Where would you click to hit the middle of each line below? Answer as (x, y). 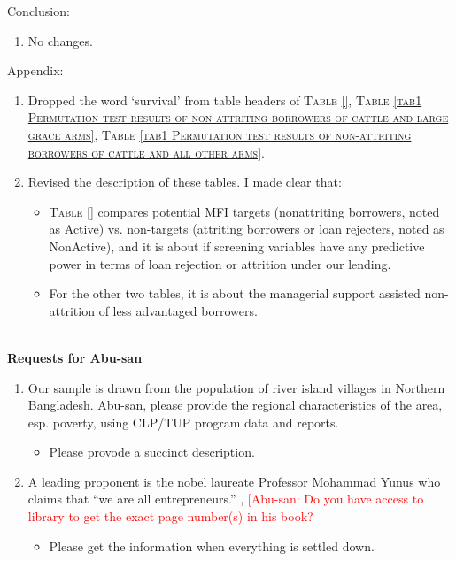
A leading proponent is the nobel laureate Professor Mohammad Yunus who (234, 481)
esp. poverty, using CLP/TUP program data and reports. (183, 422)
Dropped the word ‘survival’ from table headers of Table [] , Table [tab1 (225, 100)
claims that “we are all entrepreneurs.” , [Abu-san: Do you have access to (226, 499)
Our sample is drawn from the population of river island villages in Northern (236, 387)
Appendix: (35, 70)
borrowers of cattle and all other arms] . (146, 152)
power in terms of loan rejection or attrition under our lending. (220, 263)
